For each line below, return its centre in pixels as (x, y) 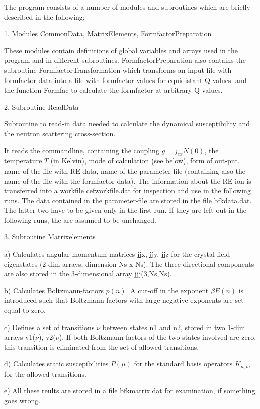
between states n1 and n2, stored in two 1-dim (174, 327)
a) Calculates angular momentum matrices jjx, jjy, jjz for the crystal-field (117, 254)
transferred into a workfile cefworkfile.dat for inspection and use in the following (127, 190)
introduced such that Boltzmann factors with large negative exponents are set (124, 300)
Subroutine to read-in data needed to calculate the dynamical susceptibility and (127, 124)
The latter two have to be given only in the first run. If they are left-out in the (125, 210)
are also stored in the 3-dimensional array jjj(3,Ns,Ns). (88, 273)
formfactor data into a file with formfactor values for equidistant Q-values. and (125, 80)
